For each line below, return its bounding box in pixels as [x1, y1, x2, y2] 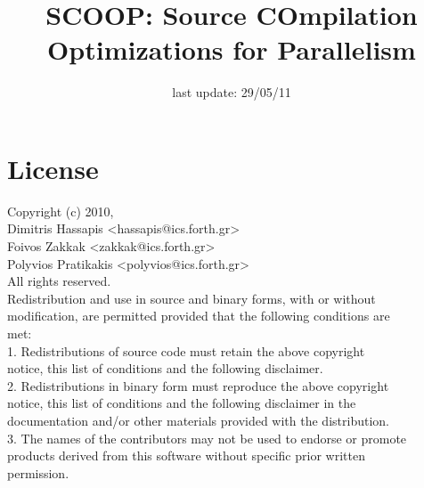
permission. [7, 463, 69, 482]
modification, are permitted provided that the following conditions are [7, 306, 390, 325]
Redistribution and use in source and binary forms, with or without [7, 289, 376, 307]
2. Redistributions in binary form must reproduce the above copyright [7, 376, 389, 394]
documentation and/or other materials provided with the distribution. [7, 411, 389, 429]
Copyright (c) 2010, [7, 201, 114, 220]
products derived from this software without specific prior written [7, 446, 365, 465]
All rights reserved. [7, 272, 111, 290]
